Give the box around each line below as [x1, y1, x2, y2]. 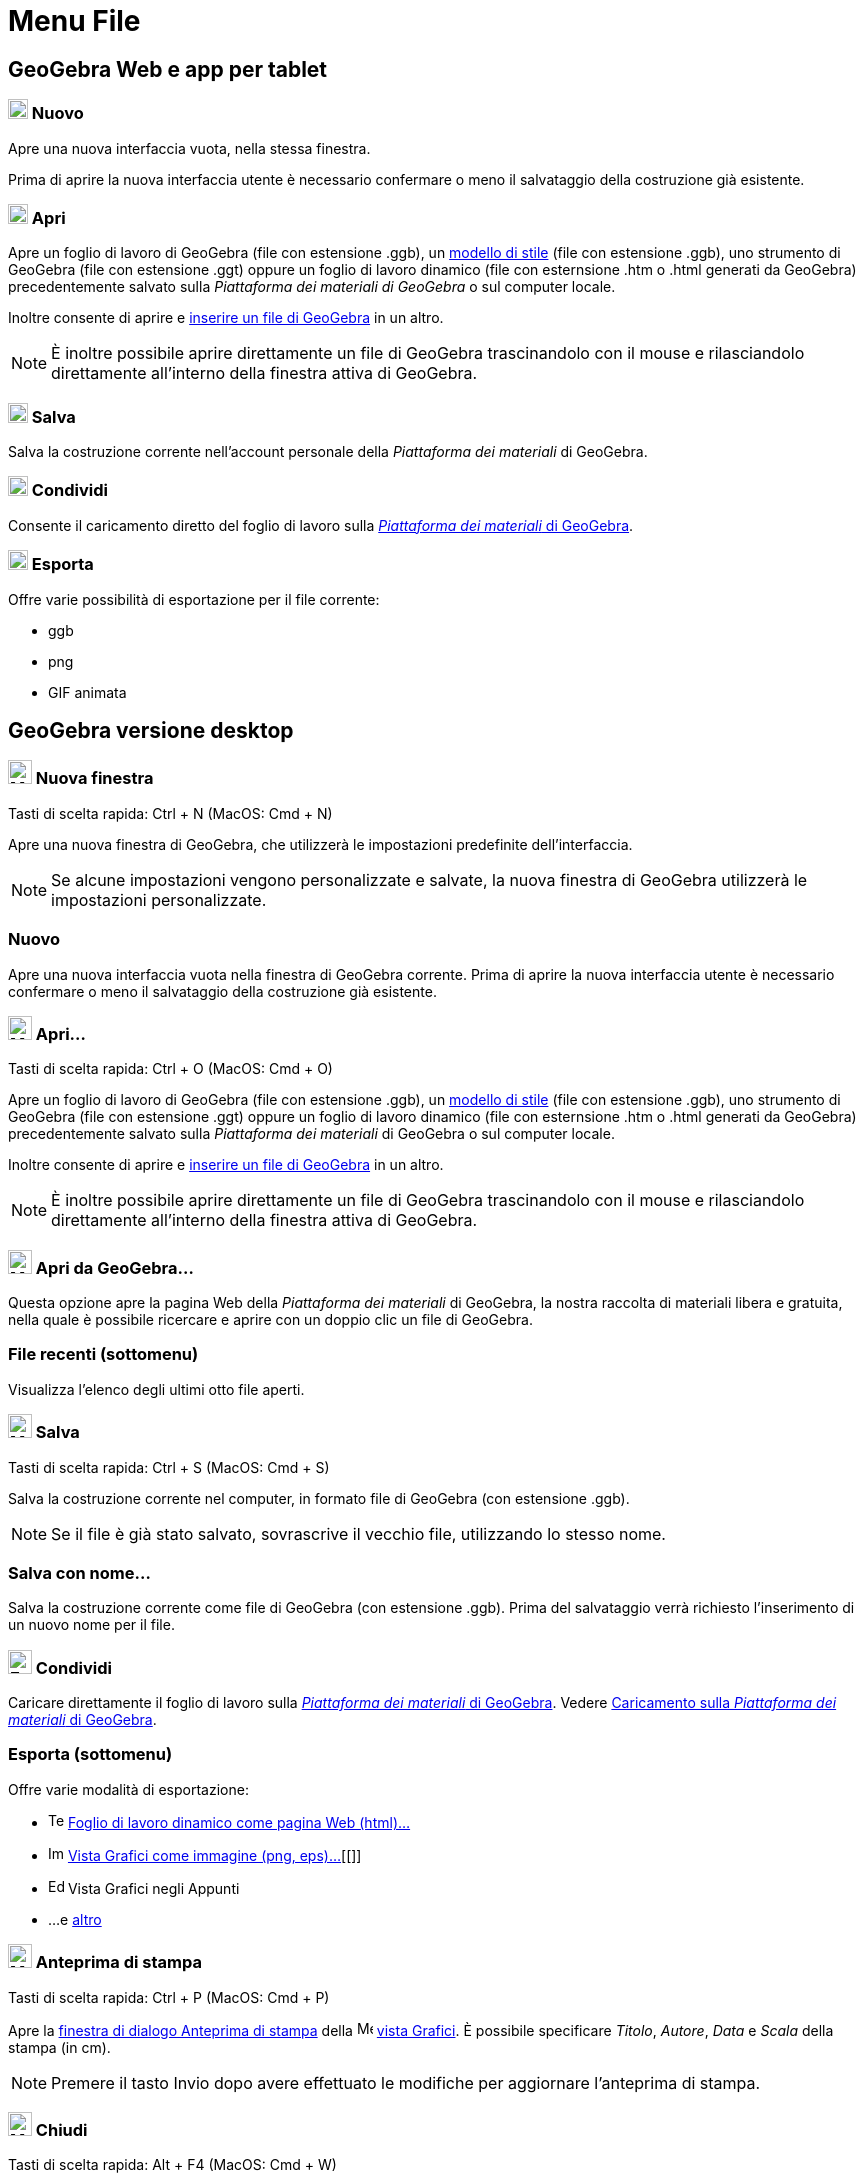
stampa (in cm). [8, 2038, 111, 2056]
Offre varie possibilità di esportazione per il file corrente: [8, 590, 380, 608]
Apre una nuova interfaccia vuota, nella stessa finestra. [8, 139, 371, 157]
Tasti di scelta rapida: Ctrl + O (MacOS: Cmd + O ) [8, 1060, 333, 1078]
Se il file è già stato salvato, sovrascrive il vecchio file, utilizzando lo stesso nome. [51, 1523, 666, 1544]
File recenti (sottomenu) [8, 1344, 199, 1365]
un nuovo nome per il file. [8, 1616, 175, 1634]
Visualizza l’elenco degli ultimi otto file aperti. [8, 1380, 305, 1398]
